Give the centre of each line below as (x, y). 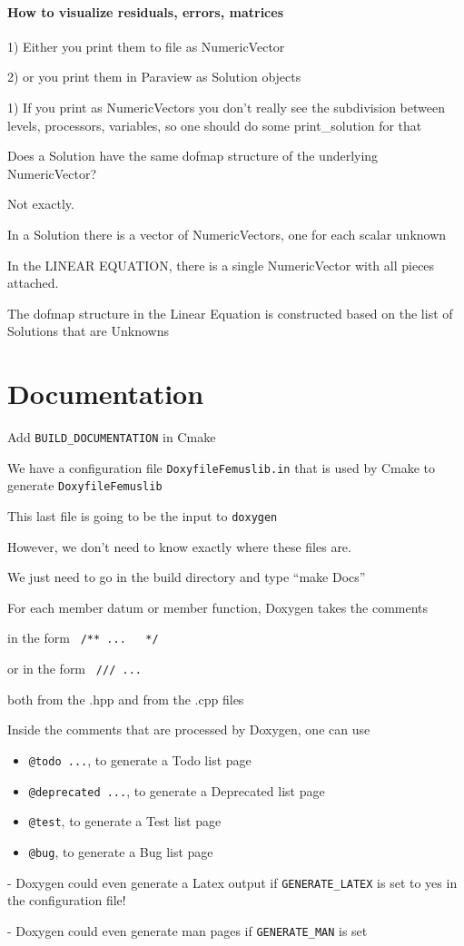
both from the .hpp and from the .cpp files (126, 699)
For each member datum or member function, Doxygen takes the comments (218, 607)
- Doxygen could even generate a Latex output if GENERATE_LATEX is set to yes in (232, 882)
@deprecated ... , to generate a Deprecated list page (177, 790)
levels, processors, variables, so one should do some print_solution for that (215, 125)
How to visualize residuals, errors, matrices (145, 11)
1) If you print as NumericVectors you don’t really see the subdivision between (226, 107)
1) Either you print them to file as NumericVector (146, 46)
